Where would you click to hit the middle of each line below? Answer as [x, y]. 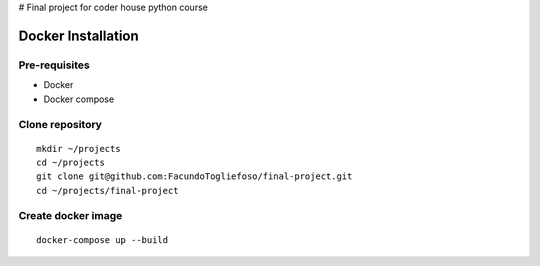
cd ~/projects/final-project [107, 190]
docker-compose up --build [102, 239]
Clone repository [60, 125]
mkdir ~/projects [78, 148]
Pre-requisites [54, 65]
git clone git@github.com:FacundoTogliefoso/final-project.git [194, 176]
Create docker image [70, 216]
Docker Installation [78, 35]
